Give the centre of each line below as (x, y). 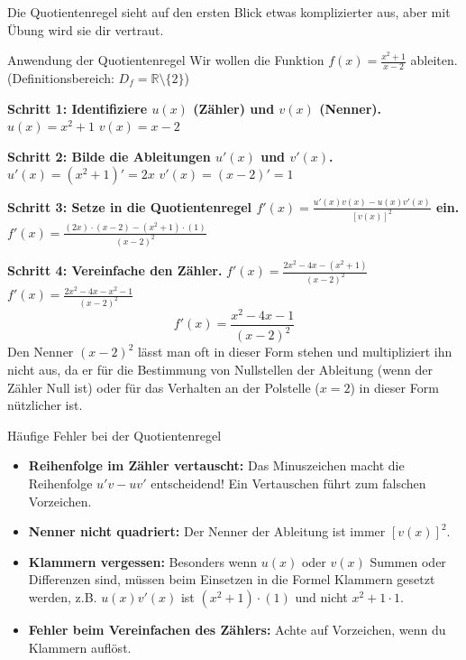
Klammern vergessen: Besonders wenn (143, 561)
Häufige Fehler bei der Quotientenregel (114, 435)
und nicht (321, 596)
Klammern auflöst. (80, 647)
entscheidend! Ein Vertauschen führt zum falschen (288, 483)
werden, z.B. (63, 596)
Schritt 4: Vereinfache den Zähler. (115, 270)
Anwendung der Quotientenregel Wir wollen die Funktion (166, 60)
